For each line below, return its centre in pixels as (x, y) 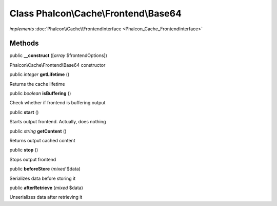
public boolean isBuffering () (40, 93)
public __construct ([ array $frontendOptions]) (58, 55)
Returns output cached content (42, 140)
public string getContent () (38, 131)
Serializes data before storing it (43, 178)
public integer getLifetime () (39, 74)
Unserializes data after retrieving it (46, 197)
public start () (24, 112)
